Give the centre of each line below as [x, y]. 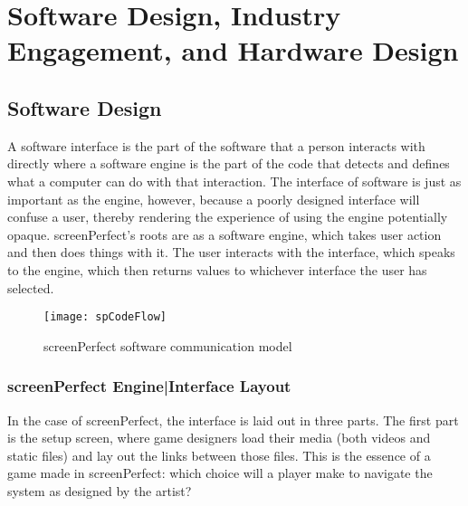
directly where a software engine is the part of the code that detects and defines [229, 163]
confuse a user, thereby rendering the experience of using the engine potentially [228, 217]
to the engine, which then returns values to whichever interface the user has [217, 269]
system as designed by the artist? [100, 490]
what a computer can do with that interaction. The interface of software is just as [234, 181]
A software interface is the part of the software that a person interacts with [216, 145]
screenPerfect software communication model [168, 345]
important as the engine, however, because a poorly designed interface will [214, 199]
